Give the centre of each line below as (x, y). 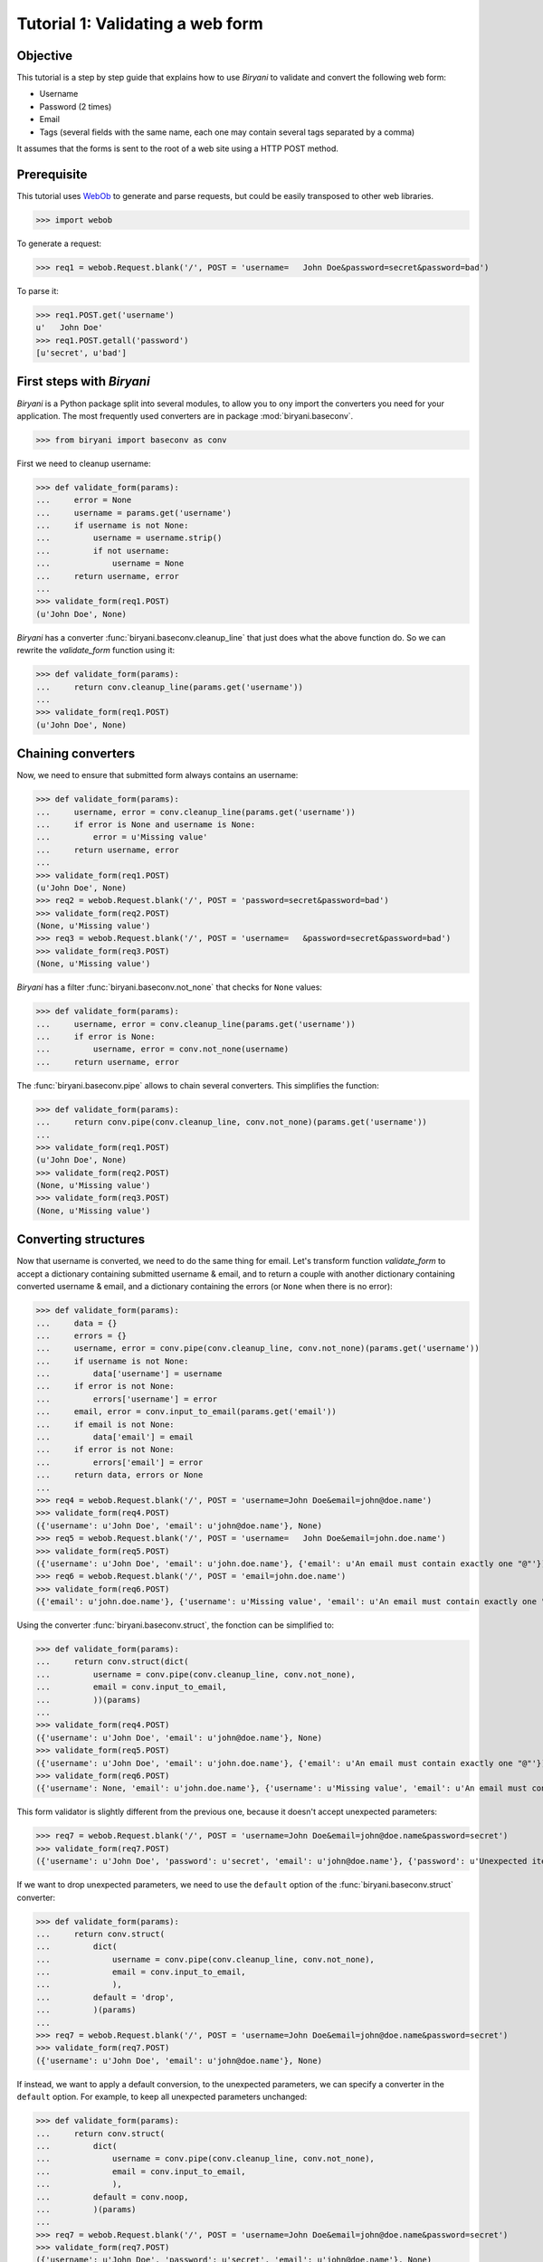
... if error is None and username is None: (146, 824)
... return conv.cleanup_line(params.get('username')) (169, 687)
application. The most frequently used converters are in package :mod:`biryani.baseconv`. (185, 415)
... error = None (84, 500)
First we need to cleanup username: (84, 463)
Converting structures (81, 1240)
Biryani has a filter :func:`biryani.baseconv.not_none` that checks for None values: (170, 987)
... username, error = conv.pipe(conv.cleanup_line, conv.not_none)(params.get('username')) (257, 1349)
